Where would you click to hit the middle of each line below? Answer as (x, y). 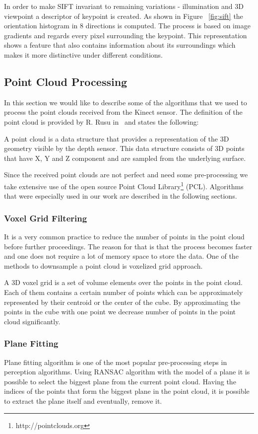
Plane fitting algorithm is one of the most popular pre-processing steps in (116, 362)
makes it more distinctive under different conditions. (84, 54)
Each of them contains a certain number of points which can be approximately (124, 292)
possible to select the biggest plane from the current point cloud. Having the (120, 381)
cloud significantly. (32, 321)
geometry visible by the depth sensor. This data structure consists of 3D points (124, 148)
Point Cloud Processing (66, 81)
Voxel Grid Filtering (46, 218)
